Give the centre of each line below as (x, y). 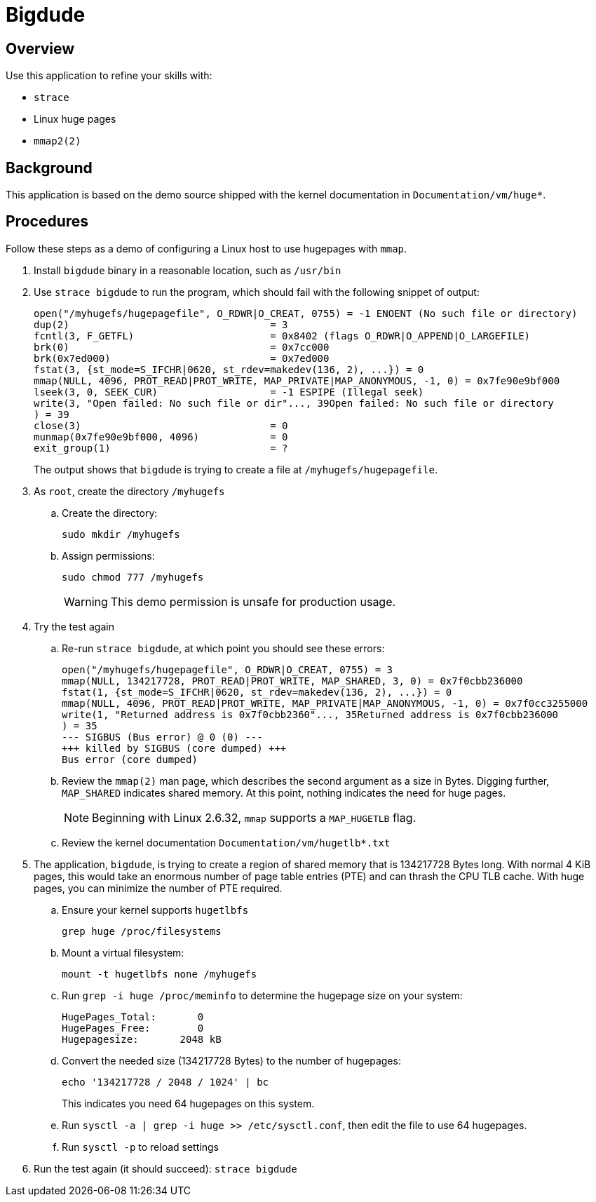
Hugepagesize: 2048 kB (142, 1039)
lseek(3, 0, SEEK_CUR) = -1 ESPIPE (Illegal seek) (229, 392)
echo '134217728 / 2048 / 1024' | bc (165, 1082)
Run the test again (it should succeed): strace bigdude (165, 1168)
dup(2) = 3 (161, 324)
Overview (40, 48)
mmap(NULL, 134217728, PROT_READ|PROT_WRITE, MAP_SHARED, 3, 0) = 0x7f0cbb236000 (292, 681)
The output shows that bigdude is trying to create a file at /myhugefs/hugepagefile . (236, 469)
